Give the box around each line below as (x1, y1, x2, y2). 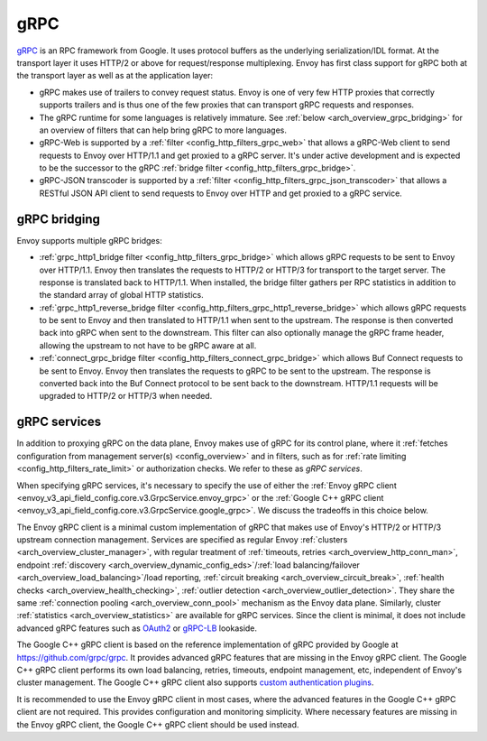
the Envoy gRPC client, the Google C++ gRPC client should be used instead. (16, 718, 299, 730)
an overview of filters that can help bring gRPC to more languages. (39, 125, 288, 135)
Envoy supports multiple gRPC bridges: (16, 235, 162, 245)
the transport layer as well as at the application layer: (16, 70, 214, 81)
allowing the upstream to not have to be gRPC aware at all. (39, 339, 257, 351)
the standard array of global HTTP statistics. (39, 290, 204, 301)
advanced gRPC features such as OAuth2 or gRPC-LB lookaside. (16, 623, 257, 634)
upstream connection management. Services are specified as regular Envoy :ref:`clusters (16, 534, 348, 545)
